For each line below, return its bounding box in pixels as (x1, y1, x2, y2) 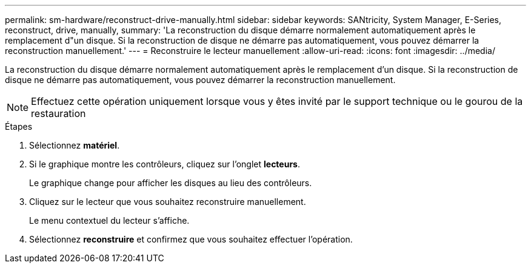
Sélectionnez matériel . (29, 140, 120, 150)
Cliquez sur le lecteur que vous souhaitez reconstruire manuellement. (29, 196, 306, 207)
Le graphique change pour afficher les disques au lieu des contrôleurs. (29, 178, 312, 188)
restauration (31, 107, 86, 119)
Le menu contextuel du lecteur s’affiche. (29, 215, 190, 226)
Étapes (5, 121, 33, 132)
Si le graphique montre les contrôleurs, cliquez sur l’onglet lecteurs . (29, 159, 301, 169)
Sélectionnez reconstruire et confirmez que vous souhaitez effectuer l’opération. (29, 234, 353, 244)
